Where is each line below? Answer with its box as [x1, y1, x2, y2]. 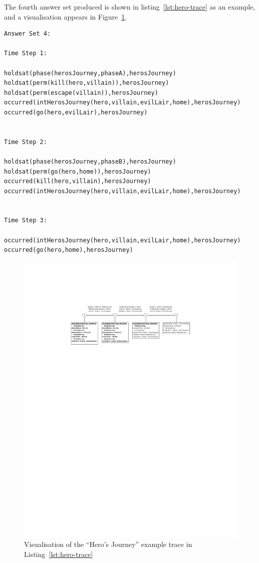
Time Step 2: [4, 138, 47, 146]
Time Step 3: [4, 217, 47, 224]
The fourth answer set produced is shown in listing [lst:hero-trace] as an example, [4, 2, 255, 12]
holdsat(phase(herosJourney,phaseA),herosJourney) [4, 69, 176, 77]
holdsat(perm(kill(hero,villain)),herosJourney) [4, 79, 169, 87]
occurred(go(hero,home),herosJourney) [4, 246, 133, 254]
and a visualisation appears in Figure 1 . [4, 11, 127, 22]
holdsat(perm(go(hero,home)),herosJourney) [4, 168, 151, 175]
